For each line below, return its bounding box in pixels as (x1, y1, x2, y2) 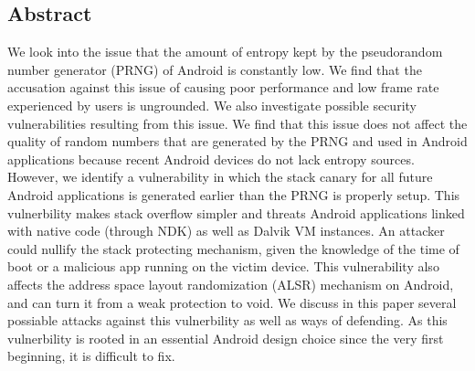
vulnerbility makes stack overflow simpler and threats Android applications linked (7, 203, 465, 222)
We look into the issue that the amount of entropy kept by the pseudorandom (7, 42, 443, 61)
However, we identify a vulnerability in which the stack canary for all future (7, 167, 433, 186)
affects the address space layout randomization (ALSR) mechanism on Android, (7, 274, 454, 293)
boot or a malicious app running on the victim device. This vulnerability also (7, 257, 439, 276)
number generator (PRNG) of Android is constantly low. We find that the (7, 59, 422, 79)
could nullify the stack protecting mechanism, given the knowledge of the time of (7, 238, 459, 258)
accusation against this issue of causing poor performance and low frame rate (7, 78, 439, 97)
